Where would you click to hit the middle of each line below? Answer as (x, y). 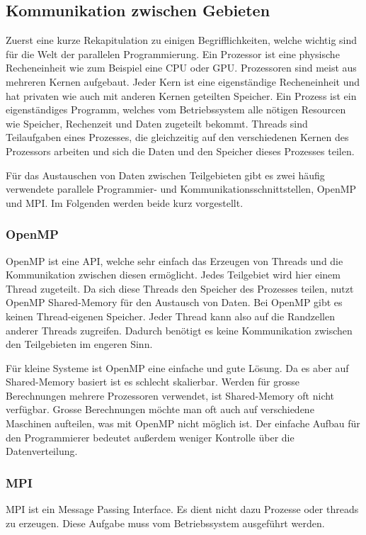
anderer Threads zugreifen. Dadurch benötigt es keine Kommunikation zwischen (179, 330)
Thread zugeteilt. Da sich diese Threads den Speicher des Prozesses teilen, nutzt (180, 288)
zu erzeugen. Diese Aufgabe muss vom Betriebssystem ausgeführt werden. (165, 523)
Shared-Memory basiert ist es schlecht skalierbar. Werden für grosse (153, 382)
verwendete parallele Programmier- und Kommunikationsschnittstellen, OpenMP (181, 189)
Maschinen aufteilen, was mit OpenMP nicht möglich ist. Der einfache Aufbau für (183, 423)
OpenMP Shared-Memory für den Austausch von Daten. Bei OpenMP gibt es (174, 302)
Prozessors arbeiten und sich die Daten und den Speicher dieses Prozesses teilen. (180, 151)
